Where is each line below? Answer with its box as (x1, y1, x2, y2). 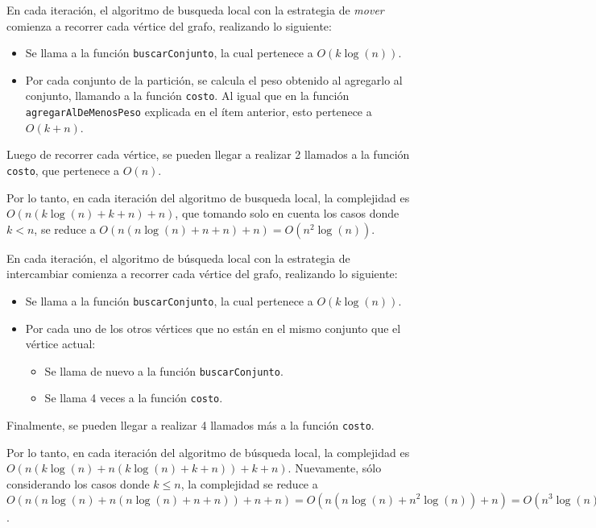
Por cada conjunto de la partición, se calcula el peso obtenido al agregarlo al (25, 71, 403, 88)
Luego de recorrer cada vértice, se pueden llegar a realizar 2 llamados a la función (6, 146, 410, 163)
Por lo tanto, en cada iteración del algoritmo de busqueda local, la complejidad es (6, 189, 410, 206)
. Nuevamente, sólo (288, 459, 382, 476)
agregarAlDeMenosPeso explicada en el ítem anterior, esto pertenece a (25, 103, 372, 120)
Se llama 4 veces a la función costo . (44, 389, 223, 406)
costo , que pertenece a (6, 161, 120, 178)
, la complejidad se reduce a (180, 475, 318, 492)
